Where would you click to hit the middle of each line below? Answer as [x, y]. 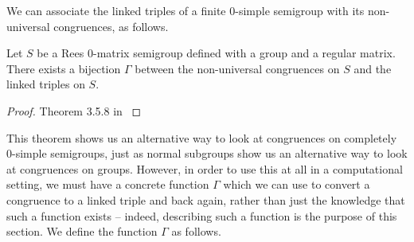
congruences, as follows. [111, 26]
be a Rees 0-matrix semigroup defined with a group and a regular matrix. [216, 53]
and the [373, 68]
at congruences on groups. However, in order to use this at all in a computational [205, 168]
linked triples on [46, 84]
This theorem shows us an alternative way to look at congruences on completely [202, 137]
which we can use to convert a [297, 184]
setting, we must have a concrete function [108, 184]
